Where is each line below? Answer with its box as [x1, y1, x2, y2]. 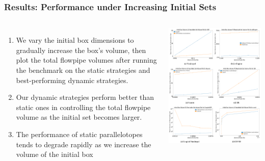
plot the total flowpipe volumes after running [16, 55, 157, 65]
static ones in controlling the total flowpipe [16, 101, 151, 112]
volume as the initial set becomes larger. [16, 112, 142, 122]
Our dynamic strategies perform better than [16, 92, 154, 102]
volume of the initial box [16, 149, 93, 159]
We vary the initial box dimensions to [16, 35, 134, 45]
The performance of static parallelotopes [16, 128, 143, 139]
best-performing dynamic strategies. [16, 74, 128, 85]
